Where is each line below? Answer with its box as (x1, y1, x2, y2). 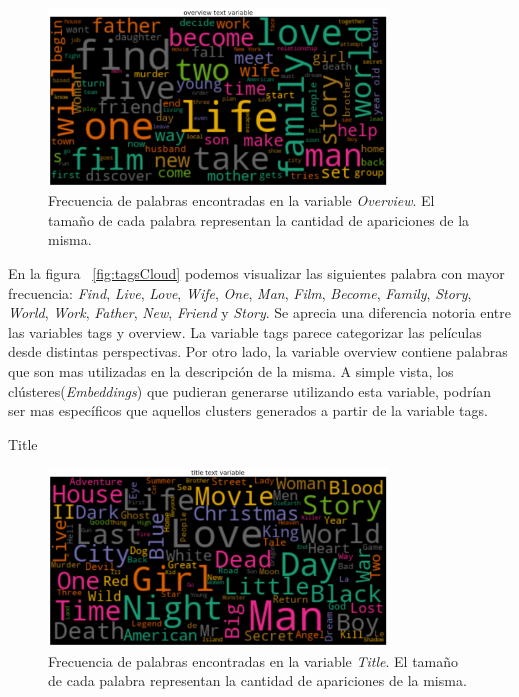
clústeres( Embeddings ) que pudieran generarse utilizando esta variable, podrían (8, 380, 492, 401)
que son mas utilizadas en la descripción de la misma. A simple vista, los (8, 361, 454, 382)
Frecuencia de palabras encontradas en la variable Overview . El (48, 190, 435, 211)
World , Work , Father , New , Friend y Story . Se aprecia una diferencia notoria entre (8, 302, 511, 323)
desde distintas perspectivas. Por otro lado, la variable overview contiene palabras (8, 341, 508, 362)
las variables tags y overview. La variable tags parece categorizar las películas (8, 321, 482, 342)
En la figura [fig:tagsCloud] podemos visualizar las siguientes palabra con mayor (8, 263, 505, 284)
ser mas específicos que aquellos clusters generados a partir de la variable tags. (8, 400, 488, 421)
